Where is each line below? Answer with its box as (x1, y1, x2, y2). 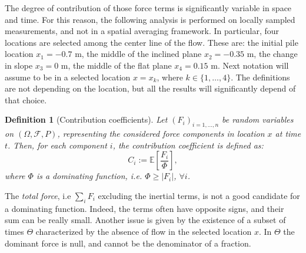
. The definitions (231, 70, 290, 83)
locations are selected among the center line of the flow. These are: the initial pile (5, 36, 298, 48)
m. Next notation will (211, 59, 289, 71)
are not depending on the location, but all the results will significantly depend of (5, 82, 296, 95)
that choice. (5, 93, 47, 106)
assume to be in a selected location (5, 70, 131, 83)
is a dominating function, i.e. (36, 170, 142, 182)
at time (275, 127, 301, 140)
